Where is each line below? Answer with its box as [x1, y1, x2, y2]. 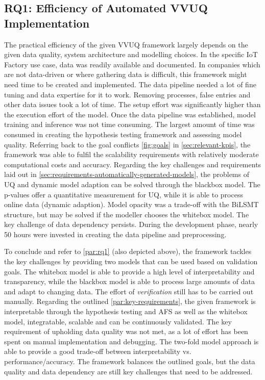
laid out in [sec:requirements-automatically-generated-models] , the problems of [4, 169, 249, 180]
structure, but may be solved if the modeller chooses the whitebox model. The [4, 209, 249, 219]
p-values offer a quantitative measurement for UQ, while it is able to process [4, 189, 243, 199]
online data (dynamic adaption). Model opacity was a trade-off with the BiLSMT [4, 199, 259, 210]
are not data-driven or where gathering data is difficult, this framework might [4, 69, 247, 80]
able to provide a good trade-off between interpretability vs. [4, 346, 191, 357]
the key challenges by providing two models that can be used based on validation [4, 256, 258, 267]
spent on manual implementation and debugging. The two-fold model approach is [4, 336, 259, 346]
